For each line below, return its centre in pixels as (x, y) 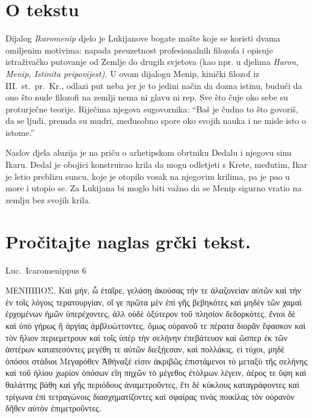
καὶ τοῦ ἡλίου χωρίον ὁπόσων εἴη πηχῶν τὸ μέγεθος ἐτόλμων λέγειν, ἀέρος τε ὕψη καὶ (156, 373)
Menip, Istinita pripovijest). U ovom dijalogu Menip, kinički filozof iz (133, 73)
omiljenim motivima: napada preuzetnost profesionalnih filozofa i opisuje (139, 50)
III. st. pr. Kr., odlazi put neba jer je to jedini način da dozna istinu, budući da (154, 85)
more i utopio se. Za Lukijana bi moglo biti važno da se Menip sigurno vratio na (154, 188)
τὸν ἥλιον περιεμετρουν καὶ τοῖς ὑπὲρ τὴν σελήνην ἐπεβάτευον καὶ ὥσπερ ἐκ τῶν (147, 337)
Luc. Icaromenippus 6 (46, 270)
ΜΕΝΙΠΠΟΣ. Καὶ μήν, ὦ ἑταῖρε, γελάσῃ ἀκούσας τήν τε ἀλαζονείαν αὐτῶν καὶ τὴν (153, 290)
